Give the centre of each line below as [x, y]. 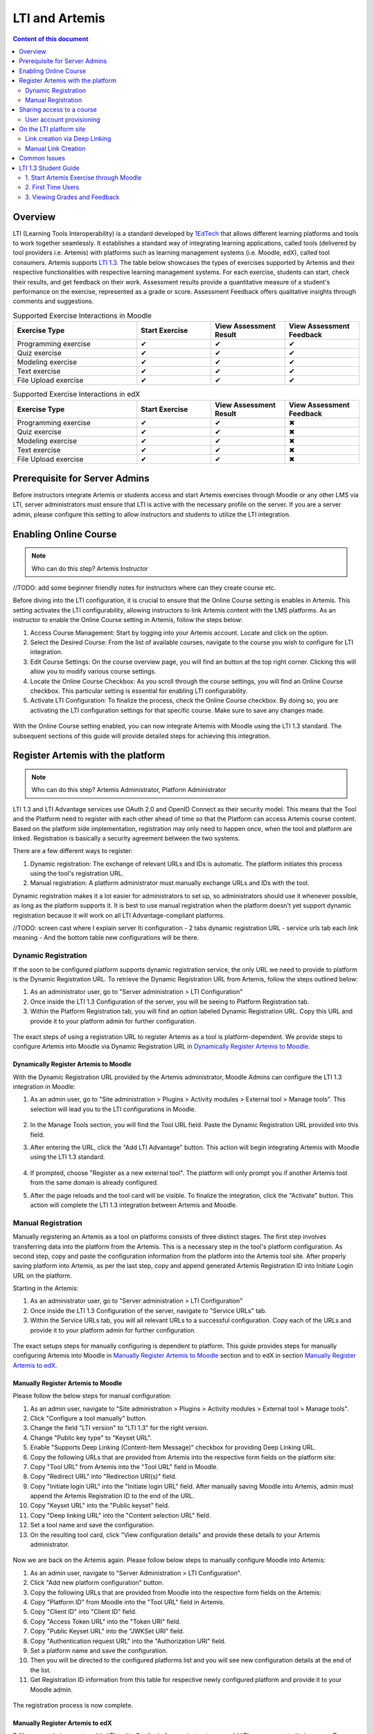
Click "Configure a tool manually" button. [89, 1418]
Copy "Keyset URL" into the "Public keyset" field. [100, 1506]
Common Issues [42, 158]
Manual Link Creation [55, 148]
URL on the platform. [42, 1276]
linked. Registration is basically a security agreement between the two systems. [126, 838]
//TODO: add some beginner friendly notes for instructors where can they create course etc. [144, 588]
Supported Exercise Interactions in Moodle [82, 316]
